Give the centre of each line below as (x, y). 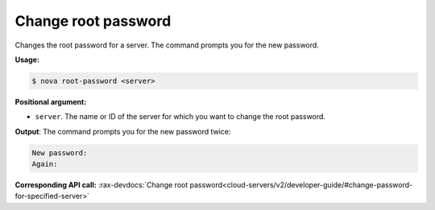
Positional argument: (51, 101)
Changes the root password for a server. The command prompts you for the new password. (167, 45)
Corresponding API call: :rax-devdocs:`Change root (101, 185)
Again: (45, 164)
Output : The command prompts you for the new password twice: (123, 131)
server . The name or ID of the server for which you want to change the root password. (180, 117)
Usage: (27, 60)
